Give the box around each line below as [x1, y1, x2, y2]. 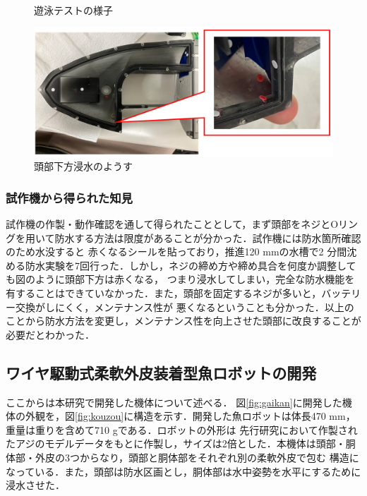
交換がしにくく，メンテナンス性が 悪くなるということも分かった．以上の [15, 299, 354, 314]
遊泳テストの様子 [34, 3, 113, 17]
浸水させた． [6, 478, 65, 492]
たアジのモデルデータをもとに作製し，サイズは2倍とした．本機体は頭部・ [6, 436, 346, 451]
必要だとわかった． [6, 327, 95, 341]
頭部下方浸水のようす [34, 159, 133, 174]
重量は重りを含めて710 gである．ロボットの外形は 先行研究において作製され [6, 422, 358, 437]
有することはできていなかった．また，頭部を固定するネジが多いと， [6, 285, 322, 300]
